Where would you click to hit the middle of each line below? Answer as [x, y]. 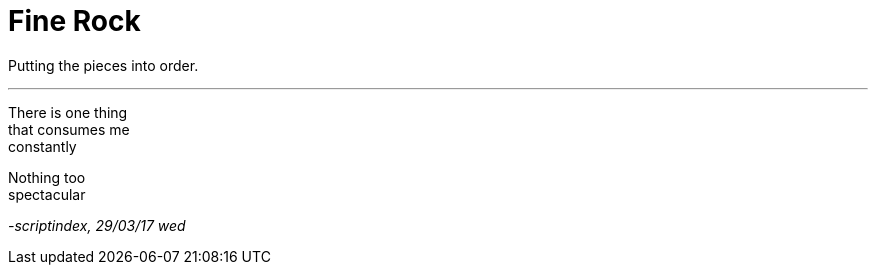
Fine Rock [74, 21]
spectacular [47, 194]
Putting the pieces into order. [103, 65]
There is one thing [68, 112]
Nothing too [47, 177]
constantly [42, 146]
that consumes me [69, 129]
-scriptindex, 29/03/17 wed [97, 225]
